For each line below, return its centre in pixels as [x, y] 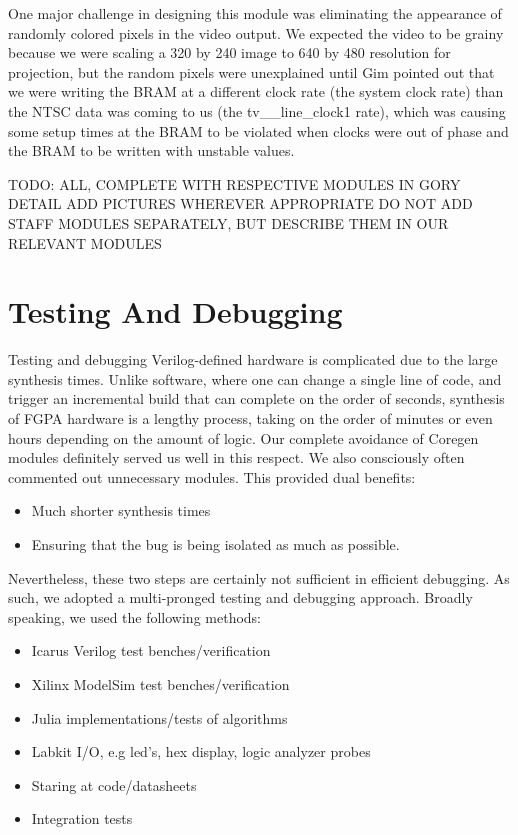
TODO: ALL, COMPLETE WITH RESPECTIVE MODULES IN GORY [234, 183]
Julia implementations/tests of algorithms [159, 717]
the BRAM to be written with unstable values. [151, 150]
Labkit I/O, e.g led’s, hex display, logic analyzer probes [201, 751]
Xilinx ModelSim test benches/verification [160, 683]
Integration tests [82, 818]
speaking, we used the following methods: [135, 616]
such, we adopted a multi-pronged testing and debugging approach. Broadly [240, 597]
